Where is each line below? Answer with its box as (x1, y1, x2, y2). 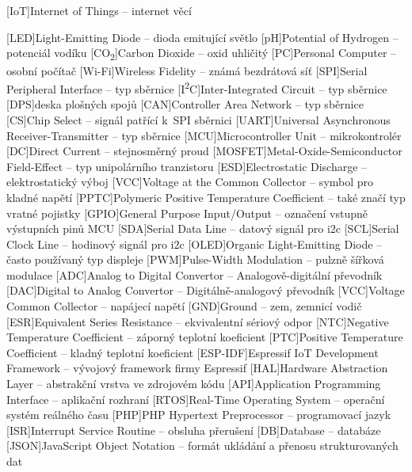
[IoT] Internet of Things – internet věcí (6, 2, 192, 19)
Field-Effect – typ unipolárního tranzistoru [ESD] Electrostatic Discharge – (6, 158, 368, 174)
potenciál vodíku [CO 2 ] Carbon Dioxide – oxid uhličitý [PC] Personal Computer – (6, 44, 397, 63)
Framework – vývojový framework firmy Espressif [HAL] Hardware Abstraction (6, 360, 388, 376)
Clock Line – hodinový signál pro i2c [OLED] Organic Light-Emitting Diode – (6, 235, 383, 252)
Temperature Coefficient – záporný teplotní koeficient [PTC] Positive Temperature (6, 329, 403, 345)
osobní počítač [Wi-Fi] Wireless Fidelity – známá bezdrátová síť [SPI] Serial (6, 62, 368, 78)
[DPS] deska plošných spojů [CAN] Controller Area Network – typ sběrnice (6, 96, 364, 112)
